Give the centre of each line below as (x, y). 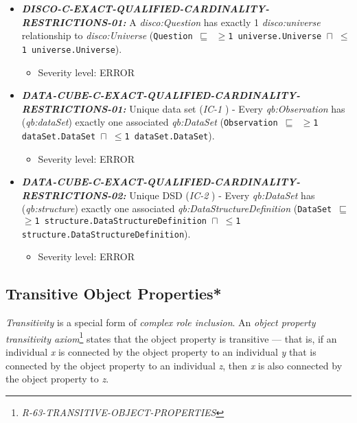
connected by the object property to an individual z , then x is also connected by (174, 365)
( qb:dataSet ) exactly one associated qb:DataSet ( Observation (150, 122)
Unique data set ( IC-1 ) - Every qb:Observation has (237, 108)
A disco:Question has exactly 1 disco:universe (225, 22)
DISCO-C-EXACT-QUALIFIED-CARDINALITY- (145, 8)
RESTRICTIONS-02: (74, 195)
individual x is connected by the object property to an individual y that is (161, 351)
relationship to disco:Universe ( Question (107, 35)
